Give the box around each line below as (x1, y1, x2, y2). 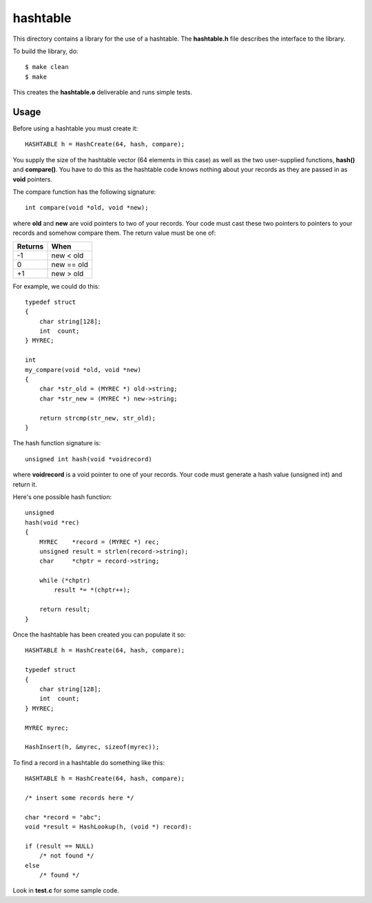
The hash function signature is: (12, 439, 101, 447)
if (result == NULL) (25, 842, 94, 850)
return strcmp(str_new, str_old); (39, 414, 156, 422)
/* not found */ (39, 852, 94, 860)
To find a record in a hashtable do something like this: (12, 758, 165, 766)
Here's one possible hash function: (12, 492, 112, 501)
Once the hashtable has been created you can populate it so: (12, 630, 186, 639)
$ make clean (25, 63, 69, 71)
